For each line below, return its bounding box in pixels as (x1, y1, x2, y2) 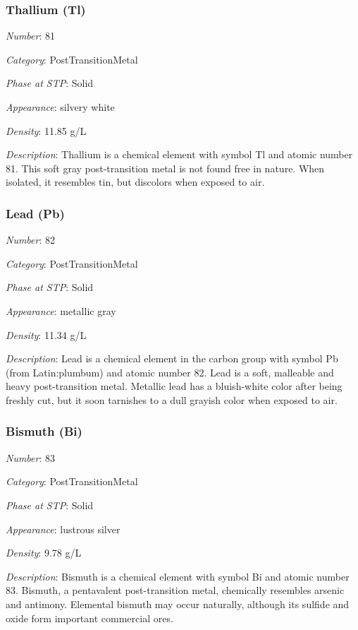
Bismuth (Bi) (6, 422, 82, 440)
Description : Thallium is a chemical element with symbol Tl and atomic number (6, 147, 353, 162)
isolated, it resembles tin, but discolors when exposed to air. (6, 174, 265, 189)
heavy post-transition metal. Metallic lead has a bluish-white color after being (6, 379, 342, 393)
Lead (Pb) (6, 204, 65, 222)
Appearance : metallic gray (6, 303, 116, 318)
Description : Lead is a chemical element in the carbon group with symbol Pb (6, 351, 338, 366)
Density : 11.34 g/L (6, 327, 87, 342)
